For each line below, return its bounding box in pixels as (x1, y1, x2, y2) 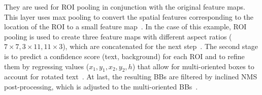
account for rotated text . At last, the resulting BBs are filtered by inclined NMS (4, 71, 257, 82)
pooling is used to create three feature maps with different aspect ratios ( (4, 31, 232, 41)
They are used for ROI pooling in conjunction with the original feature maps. (4, 2, 246, 12)
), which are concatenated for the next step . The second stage (62, 41, 258, 52)
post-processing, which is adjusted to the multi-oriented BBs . (4, 81, 198, 91)
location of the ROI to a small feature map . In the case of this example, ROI (4, 21, 247, 32)
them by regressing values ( (4, 61, 89, 71)
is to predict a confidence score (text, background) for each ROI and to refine (4, 51, 245, 61)
